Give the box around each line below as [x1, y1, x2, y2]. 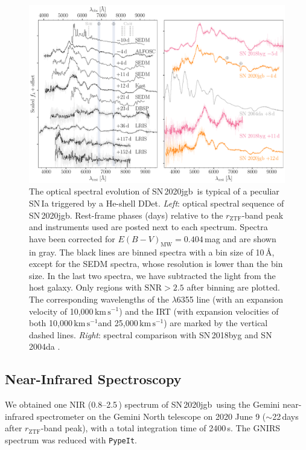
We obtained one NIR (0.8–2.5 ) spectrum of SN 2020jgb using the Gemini [5, 398, 280, 411]
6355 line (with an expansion [176, 292, 284, 305]
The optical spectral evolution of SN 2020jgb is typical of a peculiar [29, 185, 279, 198]
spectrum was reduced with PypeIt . [5, 433, 137, 446]
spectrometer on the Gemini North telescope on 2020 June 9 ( [36, 410, 266, 422]
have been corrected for [29, 232, 115, 245]
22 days [272, 410, 299, 422]
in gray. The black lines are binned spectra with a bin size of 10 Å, [29, 245, 275, 258]
